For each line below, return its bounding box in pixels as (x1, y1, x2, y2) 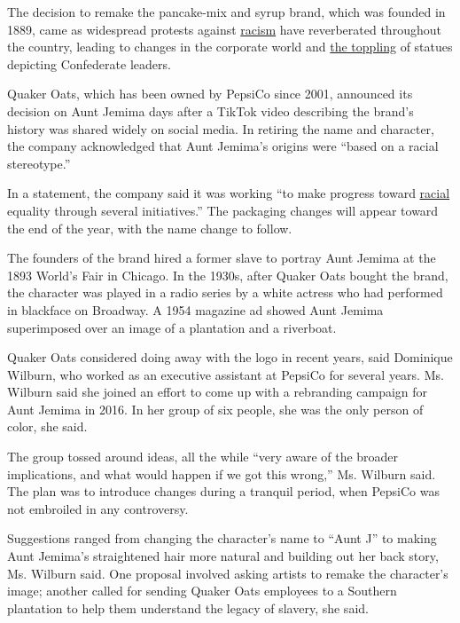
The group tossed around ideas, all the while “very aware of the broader (7, 447, 399, 466)
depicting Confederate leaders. (7, 54, 171, 73)
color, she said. (7, 417, 88, 436)
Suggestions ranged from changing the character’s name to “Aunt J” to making (7, 529, 437, 548)
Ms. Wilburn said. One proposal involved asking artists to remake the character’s (7, 564, 448, 582)
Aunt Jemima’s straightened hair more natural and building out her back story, (7, 547, 439, 565)
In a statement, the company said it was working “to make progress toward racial (7, 184, 450, 202)
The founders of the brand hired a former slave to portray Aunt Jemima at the (7, 248, 436, 267)
